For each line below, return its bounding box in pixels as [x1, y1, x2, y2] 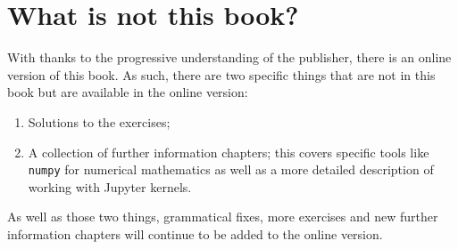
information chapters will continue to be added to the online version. [7, 224, 383, 243]
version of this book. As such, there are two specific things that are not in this [7, 65, 436, 84]
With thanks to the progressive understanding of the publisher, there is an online [7, 48, 452, 67]
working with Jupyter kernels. [28, 177, 192, 196]
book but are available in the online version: [7, 83, 248, 101]
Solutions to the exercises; [28, 112, 171, 131]
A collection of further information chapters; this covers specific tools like [28, 142, 429, 161]
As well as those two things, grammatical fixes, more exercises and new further [7, 207, 438, 226]
